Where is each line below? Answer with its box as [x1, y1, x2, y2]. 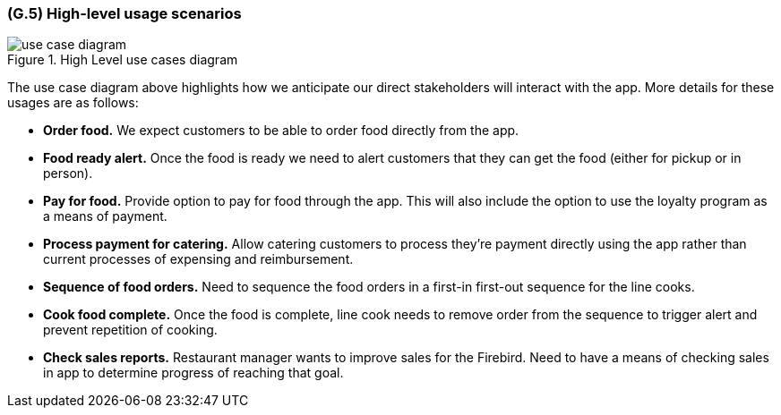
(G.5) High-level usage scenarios [7, 4, 242, 22]
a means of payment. [43, 208, 167, 224]
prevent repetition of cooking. [43, 322, 218, 338]
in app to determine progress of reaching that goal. [43, 365, 344, 381]
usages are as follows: [7, 95, 139, 111]
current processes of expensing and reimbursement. [43, 251, 354, 267]
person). [43, 165, 93, 182]
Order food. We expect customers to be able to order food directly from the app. [43, 123, 519, 139]
